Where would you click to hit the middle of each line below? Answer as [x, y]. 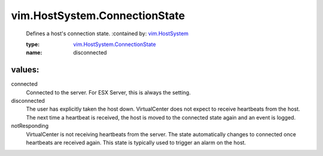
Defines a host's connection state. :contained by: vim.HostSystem [107, 33]
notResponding [30, 126]
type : [33, 44]
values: [25, 70]
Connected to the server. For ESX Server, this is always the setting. [108, 92]
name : [34, 53]
